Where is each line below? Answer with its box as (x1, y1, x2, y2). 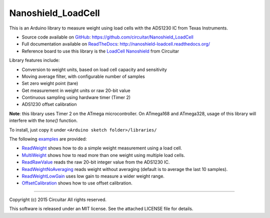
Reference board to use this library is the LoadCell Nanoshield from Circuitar (21, 48, 179, 54)
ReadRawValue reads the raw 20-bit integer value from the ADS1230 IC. (21, 159, 170, 165)
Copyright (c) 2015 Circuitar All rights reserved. (9, 196, 107, 202)
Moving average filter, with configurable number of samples (21, 73, 145, 79)
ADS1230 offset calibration (21, 101, 77, 107)
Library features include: (9, 57, 60, 63)
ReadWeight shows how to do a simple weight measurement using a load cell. (21, 145, 182, 151)
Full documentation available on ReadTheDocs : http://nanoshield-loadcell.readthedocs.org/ (21, 41, 210, 47)
